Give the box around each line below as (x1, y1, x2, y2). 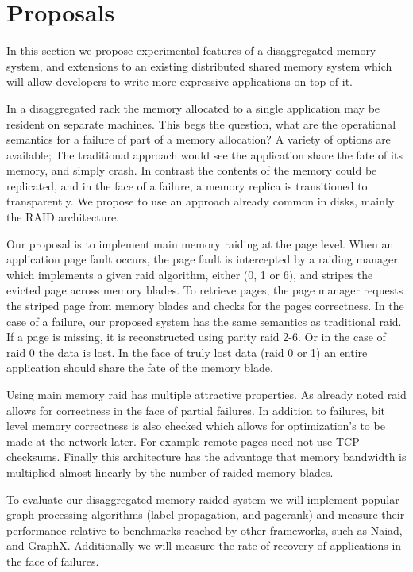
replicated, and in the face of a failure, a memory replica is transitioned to (6, 177, 368, 194)
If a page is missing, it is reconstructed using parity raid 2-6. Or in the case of (6, 328, 386, 345)
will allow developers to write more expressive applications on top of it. (6, 73, 353, 90)
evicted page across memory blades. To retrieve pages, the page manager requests (6, 282, 403, 298)
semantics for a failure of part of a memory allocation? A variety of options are (6, 131, 391, 148)
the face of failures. (6, 552, 99, 569)
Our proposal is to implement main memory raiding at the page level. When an (6, 235, 394, 251)
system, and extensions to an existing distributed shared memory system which (6, 57, 392, 74)
